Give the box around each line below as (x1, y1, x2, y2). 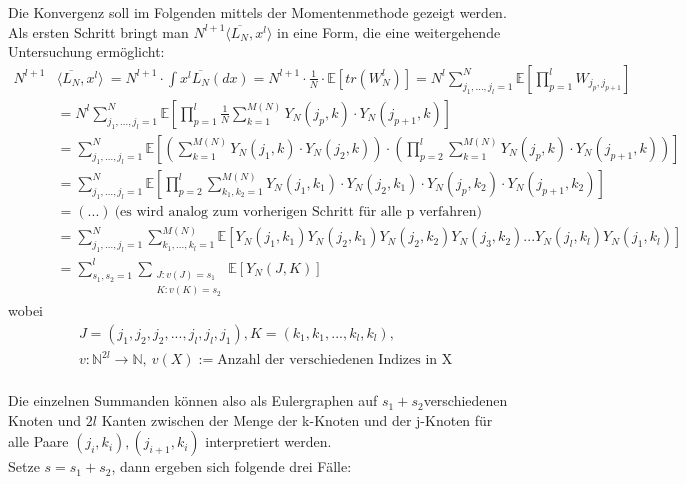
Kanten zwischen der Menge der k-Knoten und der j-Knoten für (101, 409, 493, 430)
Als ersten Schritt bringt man (8, 21, 189, 42)
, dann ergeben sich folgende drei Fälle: (111, 456, 352, 477)
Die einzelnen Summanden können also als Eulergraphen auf (8, 390, 378, 411)
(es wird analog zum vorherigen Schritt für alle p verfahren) (114, 204, 483, 219)
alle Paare (8, 431, 69, 452)
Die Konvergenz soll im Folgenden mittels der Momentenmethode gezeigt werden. (8, 2, 507, 22)
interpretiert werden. (205, 431, 332, 452)
